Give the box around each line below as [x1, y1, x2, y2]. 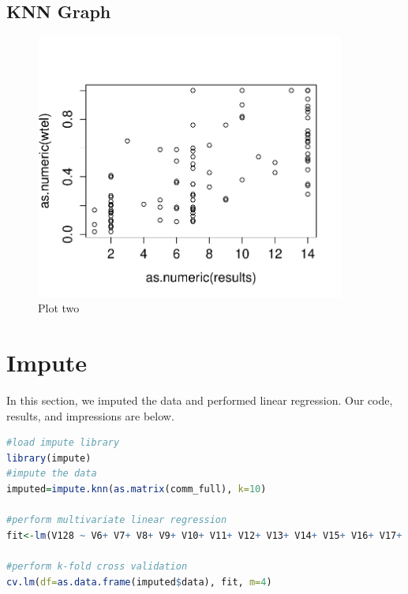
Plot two [38, 300, 80, 316]
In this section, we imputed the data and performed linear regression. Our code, [6, 392, 393, 408]
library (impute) [6, 452, 92, 464]
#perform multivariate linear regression [6, 514, 227, 526]
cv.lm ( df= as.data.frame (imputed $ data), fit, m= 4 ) [6, 576, 272, 588]
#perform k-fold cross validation [6, 560, 188, 572]
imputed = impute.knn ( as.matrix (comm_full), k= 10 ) [6, 483, 267, 495]
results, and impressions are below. [6, 407, 174, 424]
